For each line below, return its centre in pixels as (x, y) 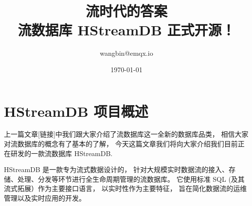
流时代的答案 (126, 11)
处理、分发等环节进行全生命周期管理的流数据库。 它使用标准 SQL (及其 (131, 179)
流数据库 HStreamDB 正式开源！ (126, 30)
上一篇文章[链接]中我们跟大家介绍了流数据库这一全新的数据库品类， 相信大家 (126, 134)
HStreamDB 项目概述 (76, 111)
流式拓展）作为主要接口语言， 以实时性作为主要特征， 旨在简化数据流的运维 (126, 188)
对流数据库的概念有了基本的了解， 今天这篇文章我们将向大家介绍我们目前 (121, 144)
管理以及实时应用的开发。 (45, 198)
